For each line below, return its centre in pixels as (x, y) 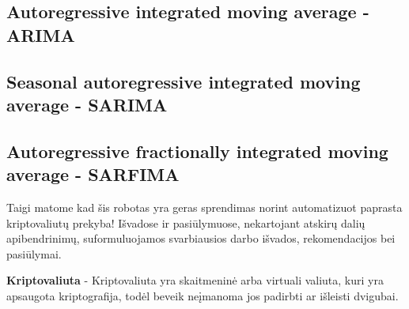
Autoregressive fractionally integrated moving (197, 151)
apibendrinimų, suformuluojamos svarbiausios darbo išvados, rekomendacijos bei (201, 238)
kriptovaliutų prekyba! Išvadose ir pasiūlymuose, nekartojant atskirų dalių (186, 222)
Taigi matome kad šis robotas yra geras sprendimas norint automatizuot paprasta (204, 207)
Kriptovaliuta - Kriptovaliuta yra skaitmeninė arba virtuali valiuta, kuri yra (195, 280)
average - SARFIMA (93, 174)
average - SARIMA (87, 104)
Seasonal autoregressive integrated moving (184, 81)
